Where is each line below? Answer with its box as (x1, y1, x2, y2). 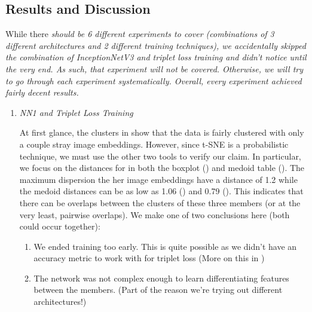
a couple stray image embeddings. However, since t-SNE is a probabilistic (19, 137, 289, 150)
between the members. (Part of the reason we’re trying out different (33, 283, 283, 296)
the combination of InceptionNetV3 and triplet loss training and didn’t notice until (5, 51, 307, 63)
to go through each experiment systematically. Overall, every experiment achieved (5, 74, 302, 87)
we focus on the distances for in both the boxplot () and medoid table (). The (19, 161, 305, 174)
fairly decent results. (5, 86, 79, 99)
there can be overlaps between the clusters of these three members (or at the (19, 196, 301, 209)
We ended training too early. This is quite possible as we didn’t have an (33, 240, 297, 252)
